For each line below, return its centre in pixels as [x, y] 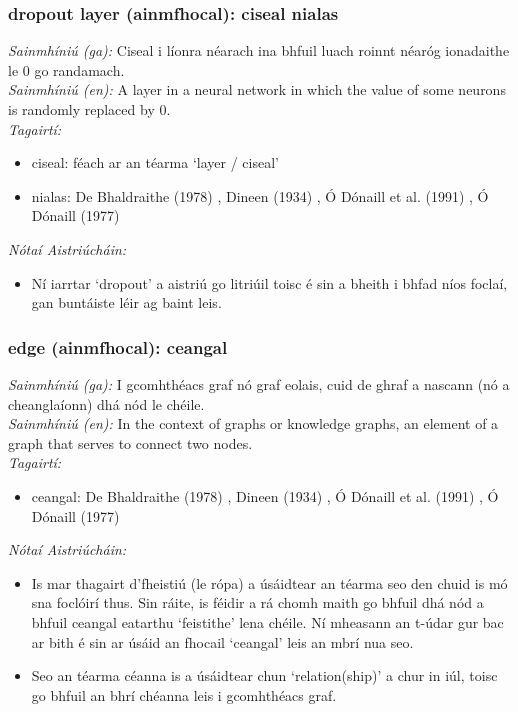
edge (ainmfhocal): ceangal [118, 346]
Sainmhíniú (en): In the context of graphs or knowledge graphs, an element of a [253, 423]
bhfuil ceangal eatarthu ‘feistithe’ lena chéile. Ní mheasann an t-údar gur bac [267, 621]
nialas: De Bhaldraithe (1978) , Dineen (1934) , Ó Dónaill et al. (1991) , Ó [260, 195]
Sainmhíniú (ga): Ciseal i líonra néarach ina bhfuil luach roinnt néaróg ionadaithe [259, 50]
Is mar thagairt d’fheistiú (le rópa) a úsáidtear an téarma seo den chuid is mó [269, 582]
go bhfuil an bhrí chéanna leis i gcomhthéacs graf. [184, 694]
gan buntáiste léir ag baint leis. [126, 302]
